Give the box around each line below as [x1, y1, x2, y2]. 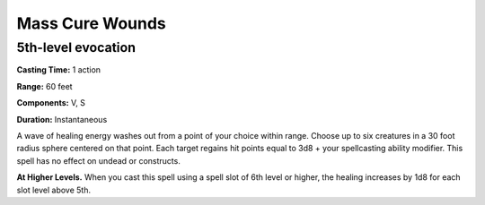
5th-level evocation [16, 39, 137, 56]
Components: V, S [16, 98, 85, 108]
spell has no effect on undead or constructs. [16, 155, 181, 166]
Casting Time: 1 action [16, 64, 101, 75]
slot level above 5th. [16, 184, 92, 195]
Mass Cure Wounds [16, 13, 166, 33]
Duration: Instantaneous [16, 114, 108, 124]
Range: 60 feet [16, 81, 73, 91]
